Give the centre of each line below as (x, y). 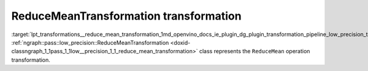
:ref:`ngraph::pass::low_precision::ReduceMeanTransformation (90, 42)
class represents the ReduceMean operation (255, 51)
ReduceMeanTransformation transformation (126, 16)
